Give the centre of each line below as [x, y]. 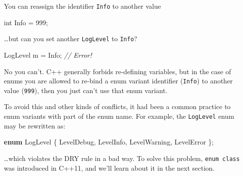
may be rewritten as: [35, 125]
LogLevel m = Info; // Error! [48, 55]
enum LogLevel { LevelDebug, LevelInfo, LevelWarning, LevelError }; [109, 142]
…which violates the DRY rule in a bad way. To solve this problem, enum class [122, 158]
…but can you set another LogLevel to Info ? [71, 39]
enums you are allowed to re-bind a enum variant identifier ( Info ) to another [118, 81]
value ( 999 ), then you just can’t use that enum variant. [86, 90]
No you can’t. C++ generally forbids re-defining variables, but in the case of [118, 71]
